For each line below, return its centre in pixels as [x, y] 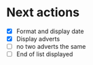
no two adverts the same [51, 47]
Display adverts [38, 39]
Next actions [43, 13]
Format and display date [50, 31]
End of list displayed [44, 54]
